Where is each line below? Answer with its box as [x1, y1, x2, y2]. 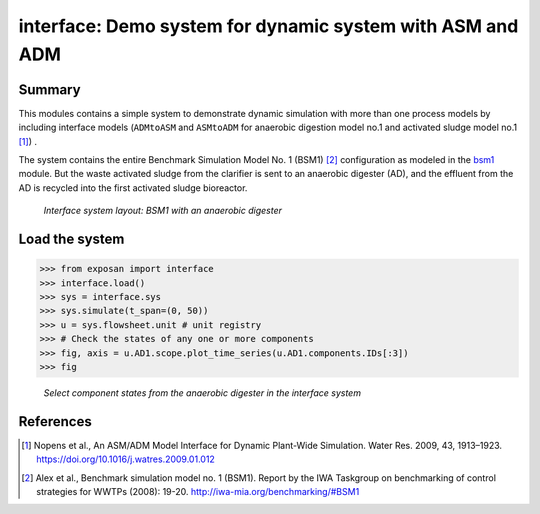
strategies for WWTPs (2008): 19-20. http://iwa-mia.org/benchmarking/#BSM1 [36, 486, 360, 497]
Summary [18, 81, 81, 98]
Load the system [18, 231, 125, 248]
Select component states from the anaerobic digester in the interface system [43, 386, 362, 399]
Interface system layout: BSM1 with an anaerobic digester [43, 205, 283, 217]
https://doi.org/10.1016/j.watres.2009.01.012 [36, 453, 215, 465]
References [18, 413, 92, 430]
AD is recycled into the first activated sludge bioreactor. [18, 181, 248, 194]
